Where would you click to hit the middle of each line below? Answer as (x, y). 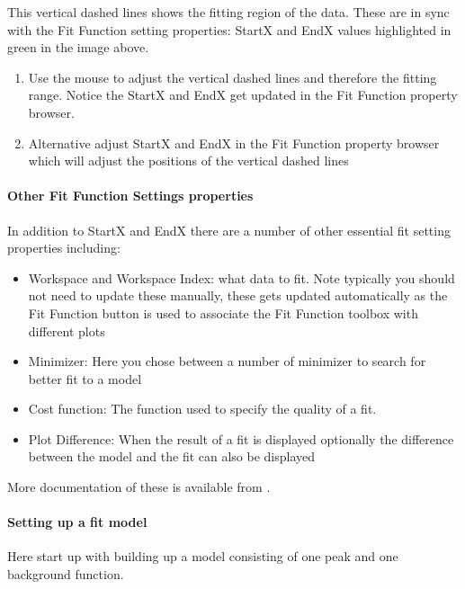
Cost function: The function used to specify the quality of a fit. (202, 409)
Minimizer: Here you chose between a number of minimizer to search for (227, 361)
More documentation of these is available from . (139, 487)
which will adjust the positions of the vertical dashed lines (188, 161)
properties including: (64, 248)
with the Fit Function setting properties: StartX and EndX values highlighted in (229, 29)
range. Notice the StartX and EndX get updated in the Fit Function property (243, 95)
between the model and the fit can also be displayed (172, 456)
